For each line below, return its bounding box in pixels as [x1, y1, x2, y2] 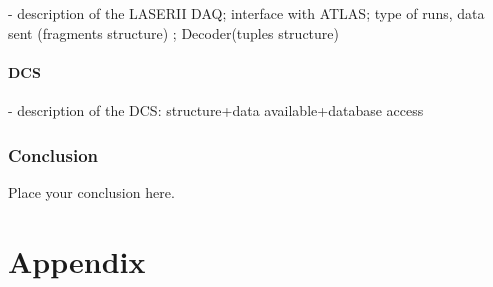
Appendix [8, 240, 146, 281]
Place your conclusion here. [8, 181, 175, 202]
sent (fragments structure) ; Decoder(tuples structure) [8, 22, 339, 43]
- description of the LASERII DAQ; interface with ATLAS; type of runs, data [8, 3, 485, 23]
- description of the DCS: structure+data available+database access [8, 99, 424, 120]
